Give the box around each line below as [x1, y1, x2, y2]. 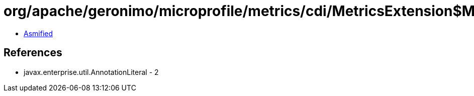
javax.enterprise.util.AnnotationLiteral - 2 [24, 67, 159, 76]
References [4, 46, 62, 59]
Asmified [24, 29, 53, 38]
